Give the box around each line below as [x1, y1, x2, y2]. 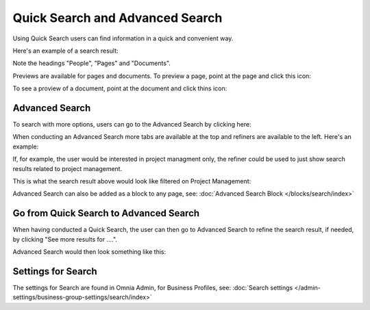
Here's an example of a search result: [12, 47, 119, 55]
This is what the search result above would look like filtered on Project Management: [12, 177, 251, 185]
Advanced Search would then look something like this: [12, 248, 166, 256]
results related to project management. [12, 164, 123, 172]
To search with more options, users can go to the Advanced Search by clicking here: [12, 120, 251, 129]
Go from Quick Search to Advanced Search [12, 207, 200, 219]
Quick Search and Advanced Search [12, 10, 223, 25]
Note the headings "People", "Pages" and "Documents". [12, 59, 171, 68]
